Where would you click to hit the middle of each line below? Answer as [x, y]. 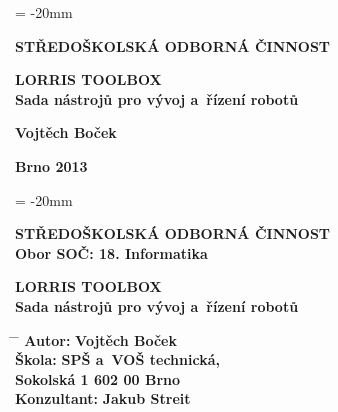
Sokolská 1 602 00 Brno [98, 378]
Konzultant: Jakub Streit [103, 398]
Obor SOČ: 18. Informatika [111, 252]
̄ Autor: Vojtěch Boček [96, 339]
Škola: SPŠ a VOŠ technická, [117, 359]
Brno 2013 [51, 165]
